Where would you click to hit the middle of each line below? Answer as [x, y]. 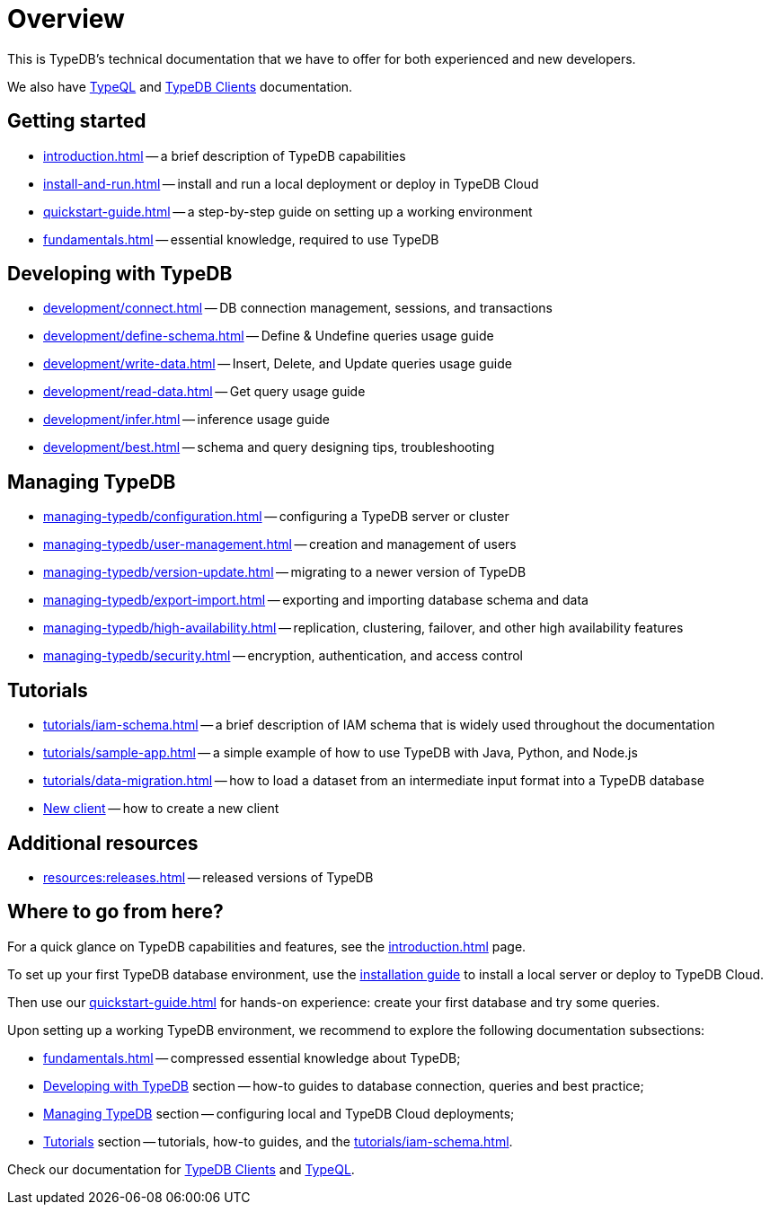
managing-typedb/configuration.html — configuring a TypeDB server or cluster [276, 517]
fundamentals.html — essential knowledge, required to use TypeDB [241, 239]
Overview [66, 19]
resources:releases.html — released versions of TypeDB [208, 877]
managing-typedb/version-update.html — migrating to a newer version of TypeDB [285, 572]
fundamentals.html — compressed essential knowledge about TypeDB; [252, 1057]
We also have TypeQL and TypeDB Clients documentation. [180, 86]
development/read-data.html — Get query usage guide [204, 392]
